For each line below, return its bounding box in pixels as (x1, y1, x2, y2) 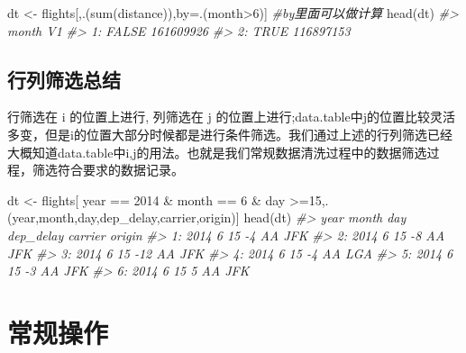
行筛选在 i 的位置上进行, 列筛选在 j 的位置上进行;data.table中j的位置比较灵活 (7, 107, 456, 126)
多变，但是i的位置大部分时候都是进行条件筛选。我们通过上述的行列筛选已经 (7, 124, 452, 143)
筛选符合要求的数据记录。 (32, 160, 184, 179)
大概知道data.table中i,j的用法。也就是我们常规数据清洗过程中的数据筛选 (7, 142, 427, 161)
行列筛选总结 (7, 65, 121, 93)
